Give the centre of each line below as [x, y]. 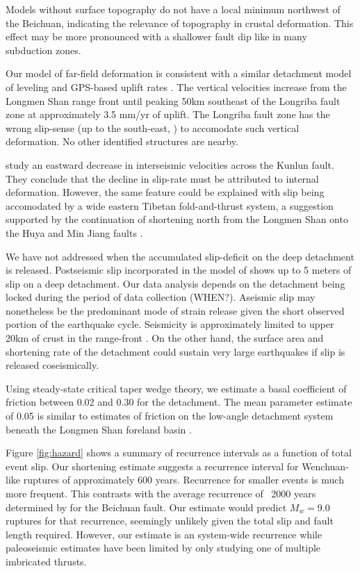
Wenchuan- [325, 466]
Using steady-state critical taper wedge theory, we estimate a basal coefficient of [176, 388]
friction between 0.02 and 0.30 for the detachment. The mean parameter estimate [179, 402]
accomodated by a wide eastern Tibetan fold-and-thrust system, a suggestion [170, 205]
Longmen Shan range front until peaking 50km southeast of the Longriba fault [173, 100]
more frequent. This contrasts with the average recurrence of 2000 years [161, 493]
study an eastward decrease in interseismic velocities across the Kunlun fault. [170, 164]
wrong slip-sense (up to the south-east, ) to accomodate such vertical [153, 127]
